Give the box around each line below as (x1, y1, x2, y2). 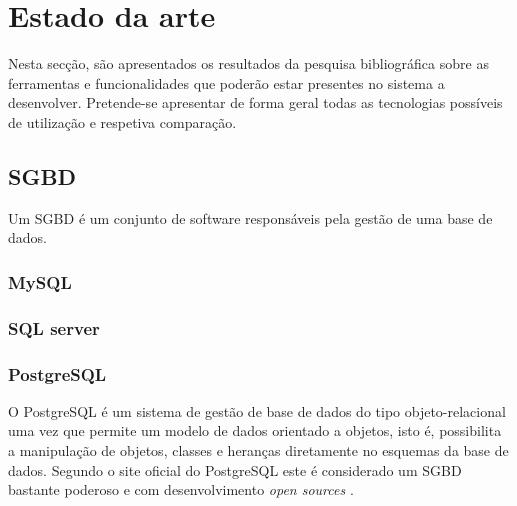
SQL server (8, 315, 100, 340)
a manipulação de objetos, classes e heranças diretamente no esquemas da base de (8, 439, 509, 460)
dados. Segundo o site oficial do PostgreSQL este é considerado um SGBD (8, 459, 462, 480)
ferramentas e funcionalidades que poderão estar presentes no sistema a (8, 72, 445, 93)
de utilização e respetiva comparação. (8, 111, 237, 132)
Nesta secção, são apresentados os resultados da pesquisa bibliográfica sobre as (8, 53, 489, 74)
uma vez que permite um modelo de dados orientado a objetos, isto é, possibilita (8, 420, 502, 441)
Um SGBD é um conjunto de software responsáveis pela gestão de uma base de (8, 207, 493, 228)
